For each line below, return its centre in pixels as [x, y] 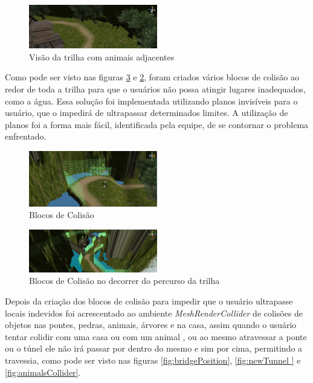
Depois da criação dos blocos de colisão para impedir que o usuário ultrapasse [149, 301]
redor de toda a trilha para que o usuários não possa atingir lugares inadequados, [155, 89]
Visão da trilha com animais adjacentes [102, 56]
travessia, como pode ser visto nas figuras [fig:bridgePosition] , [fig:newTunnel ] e [153, 360]
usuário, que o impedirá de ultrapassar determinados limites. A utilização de [147, 113]
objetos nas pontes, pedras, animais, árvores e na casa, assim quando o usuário [151, 325]
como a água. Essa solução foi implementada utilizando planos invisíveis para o [151, 101]
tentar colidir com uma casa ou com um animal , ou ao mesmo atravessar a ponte [156, 336]
